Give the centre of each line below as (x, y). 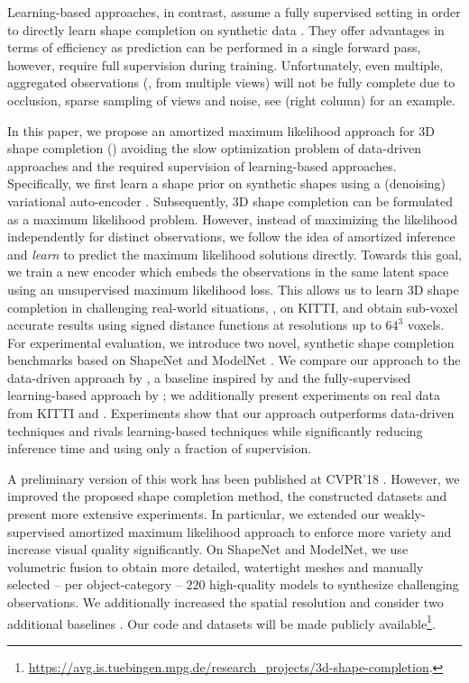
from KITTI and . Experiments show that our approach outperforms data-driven (231, 413)
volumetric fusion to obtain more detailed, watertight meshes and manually (216, 566)
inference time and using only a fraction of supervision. (160, 448)
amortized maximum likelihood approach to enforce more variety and (260, 531)
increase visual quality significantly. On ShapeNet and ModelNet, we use (208, 549)
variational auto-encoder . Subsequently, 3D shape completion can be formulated (230, 200)
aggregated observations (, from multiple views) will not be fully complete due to (231, 82)
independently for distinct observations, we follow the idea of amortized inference (231, 237)
